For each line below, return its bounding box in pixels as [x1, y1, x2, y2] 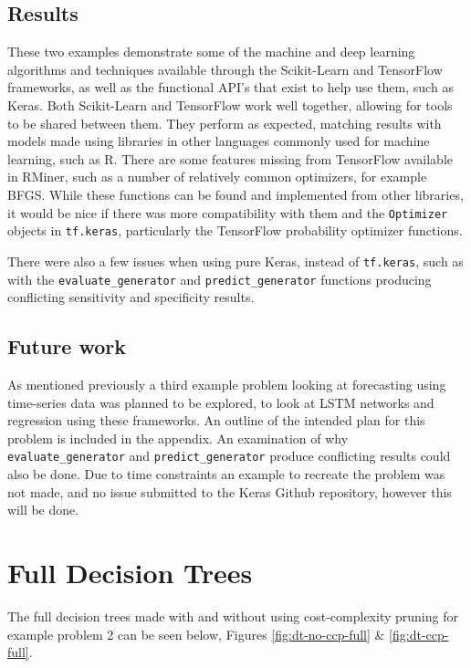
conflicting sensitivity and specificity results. [7, 287, 255, 307]
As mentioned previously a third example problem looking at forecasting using [7, 374, 446, 393]
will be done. [7, 500, 79, 519]
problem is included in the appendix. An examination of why [7, 428, 349, 447]
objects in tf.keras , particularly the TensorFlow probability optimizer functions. [7, 221, 463, 240]
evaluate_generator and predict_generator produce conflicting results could [7, 446, 451, 465]
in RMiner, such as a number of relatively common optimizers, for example [7, 167, 427, 186]
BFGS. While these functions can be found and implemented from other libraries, [7, 184, 464, 204]
